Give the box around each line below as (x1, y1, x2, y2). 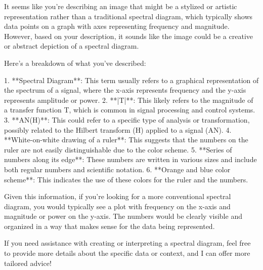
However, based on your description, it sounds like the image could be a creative (4, 30, 253, 41)
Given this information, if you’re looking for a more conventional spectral (4, 191, 231, 202)
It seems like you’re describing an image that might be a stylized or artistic (4, 1, 237, 11)
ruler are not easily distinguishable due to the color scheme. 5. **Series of (4, 144, 232, 155)
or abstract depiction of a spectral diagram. (4, 41, 139, 51)
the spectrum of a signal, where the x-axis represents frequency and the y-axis (4, 85, 246, 95)
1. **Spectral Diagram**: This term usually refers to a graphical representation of (4, 74, 259, 85)
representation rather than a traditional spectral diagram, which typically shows (4, 11, 253, 21)
